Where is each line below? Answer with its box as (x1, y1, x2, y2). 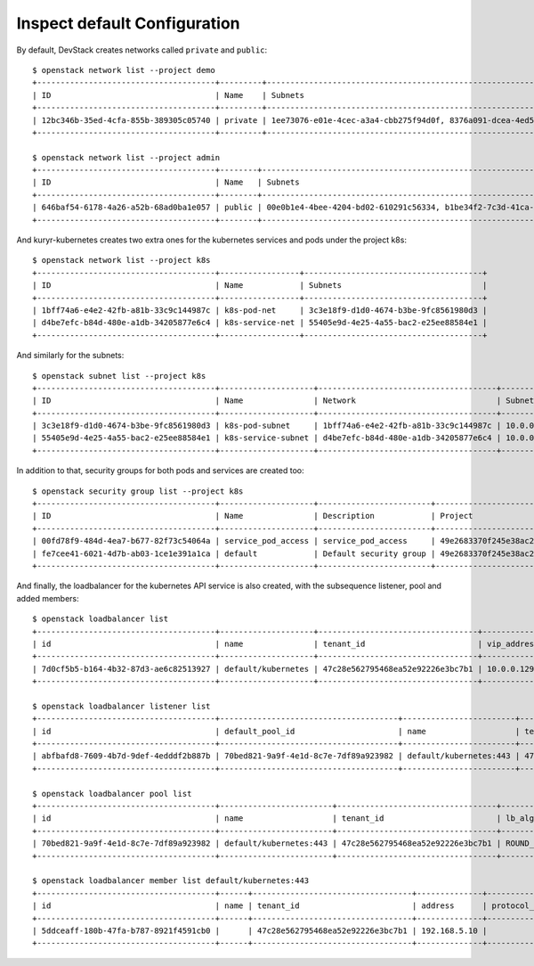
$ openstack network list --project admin (32, 152, 221, 162)
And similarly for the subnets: (16, 350, 125, 361)
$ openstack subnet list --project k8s (32, 371, 206, 381)
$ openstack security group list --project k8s (32, 486, 244, 496)
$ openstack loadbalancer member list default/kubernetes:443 (32, 876, 310, 886)
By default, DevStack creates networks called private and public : (16, 45, 268, 55)
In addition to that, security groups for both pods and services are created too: (16, 465, 304, 476)
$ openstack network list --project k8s (32, 255, 211, 266)
